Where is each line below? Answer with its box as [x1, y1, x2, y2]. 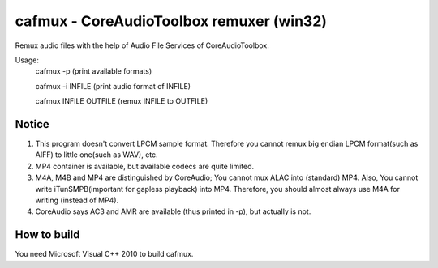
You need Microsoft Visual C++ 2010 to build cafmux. [15, 249, 194, 259]
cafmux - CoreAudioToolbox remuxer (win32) [15, 12, 328, 30]
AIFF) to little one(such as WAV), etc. [35, 150, 158, 160]
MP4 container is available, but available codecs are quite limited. [35, 161, 255, 171]
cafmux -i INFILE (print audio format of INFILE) [35, 81, 191, 91]
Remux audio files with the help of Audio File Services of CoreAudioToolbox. [15, 40, 269, 50]
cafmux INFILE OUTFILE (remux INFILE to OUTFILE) [35, 96, 208, 106]
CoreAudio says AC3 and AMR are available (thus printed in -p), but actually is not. [35, 206, 311, 216]
